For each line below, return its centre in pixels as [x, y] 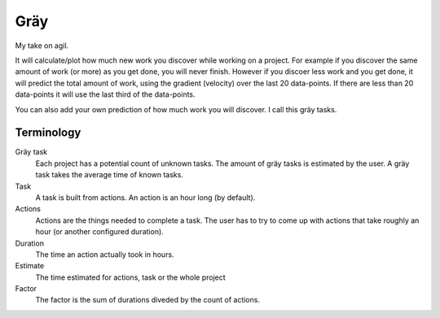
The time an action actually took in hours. [105, 254]
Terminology [48, 133]
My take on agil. [42, 46]
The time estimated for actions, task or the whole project [130, 277]
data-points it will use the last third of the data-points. [105, 94]
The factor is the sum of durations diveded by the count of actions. [148, 300]
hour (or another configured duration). [100, 232]
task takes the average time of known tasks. [109, 175]
